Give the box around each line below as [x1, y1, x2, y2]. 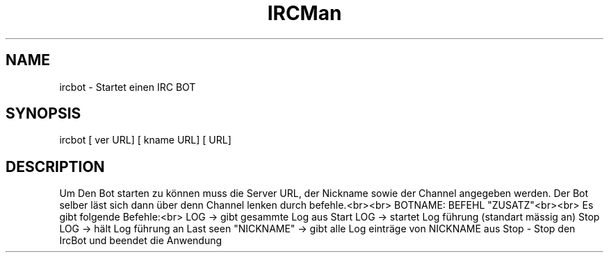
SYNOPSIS [6, 105, 81, 123]
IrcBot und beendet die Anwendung [59, 234, 222, 247]
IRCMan [267, 1, 342, 25]
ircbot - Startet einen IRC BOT [59, 80, 196, 93]
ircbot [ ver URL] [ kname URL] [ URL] [59, 134, 232, 146]
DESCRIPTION [6, 157, 105, 175]
